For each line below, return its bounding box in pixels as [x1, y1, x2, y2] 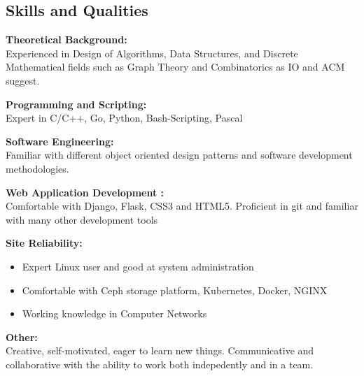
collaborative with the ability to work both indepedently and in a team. [6, 356, 314, 371]
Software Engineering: [6, 133, 114, 148]
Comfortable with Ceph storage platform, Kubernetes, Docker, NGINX [22, 282, 328, 297]
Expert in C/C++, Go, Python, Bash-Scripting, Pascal [6, 110, 243, 125]
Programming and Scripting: [6, 96, 147, 111]
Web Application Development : [6, 185, 164, 199]
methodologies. [6, 161, 69, 175]
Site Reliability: [6, 236, 83, 250]
